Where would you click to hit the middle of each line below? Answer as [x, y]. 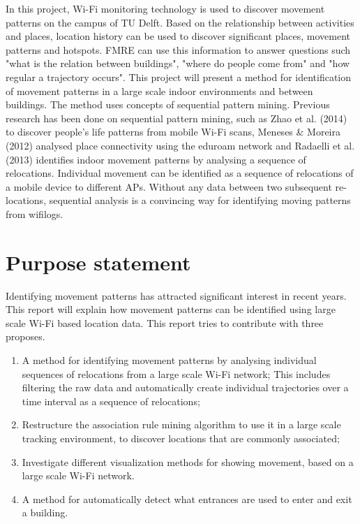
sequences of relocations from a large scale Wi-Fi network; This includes [176, 373]
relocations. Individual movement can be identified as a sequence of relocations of [180, 173]
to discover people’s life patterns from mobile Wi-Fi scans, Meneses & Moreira [173, 132]
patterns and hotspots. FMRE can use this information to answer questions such [178, 49]
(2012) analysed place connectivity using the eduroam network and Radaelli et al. [180, 145]
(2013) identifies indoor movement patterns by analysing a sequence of [156, 159]
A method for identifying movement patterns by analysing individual [169, 360]
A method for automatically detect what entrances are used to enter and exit [187, 498]
